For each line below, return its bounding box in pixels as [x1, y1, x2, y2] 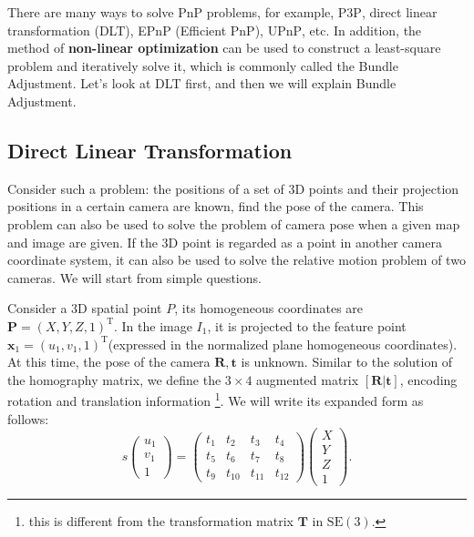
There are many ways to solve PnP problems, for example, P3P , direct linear [7, 3, 438, 21]
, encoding [399, 370, 458, 389]
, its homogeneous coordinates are [174, 299, 364, 318]
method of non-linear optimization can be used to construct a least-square [7, 38, 441, 57]
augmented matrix [256, 370, 359, 389]
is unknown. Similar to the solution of [241, 352, 453, 371]
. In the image [114, 316, 192, 335]
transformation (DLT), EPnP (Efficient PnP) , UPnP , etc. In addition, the [7, 20, 422, 39]
